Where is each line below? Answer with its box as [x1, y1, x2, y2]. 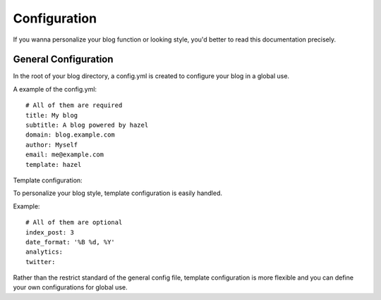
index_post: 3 [25, 228, 74, 236]
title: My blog [25, 111, 78, 119]
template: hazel [25, 161, 82, 168]
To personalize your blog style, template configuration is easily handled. [13, 189, 222, 197]
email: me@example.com [25, 151, 104, 158]
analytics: [25, 248, 64, 256]
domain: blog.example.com [25, 131, 116, 139]
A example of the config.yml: [13, 85, 97, 93]
